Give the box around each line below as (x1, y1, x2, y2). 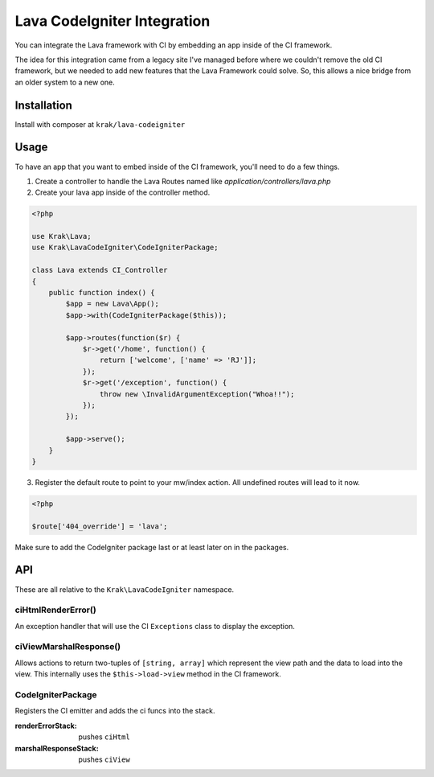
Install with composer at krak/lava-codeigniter (14, 119, 186, 129)
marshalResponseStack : (14, 743, 100, 753)
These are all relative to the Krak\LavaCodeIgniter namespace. (14, 584, 235, 594)
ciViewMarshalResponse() (14, 641, 121, 652)
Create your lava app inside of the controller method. (35, 187, 211, 197)
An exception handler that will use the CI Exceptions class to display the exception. (14, 621, 295, 631)
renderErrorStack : (14, 721, 77, 730)
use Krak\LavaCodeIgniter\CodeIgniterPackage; (31, 243, 219, 253)
